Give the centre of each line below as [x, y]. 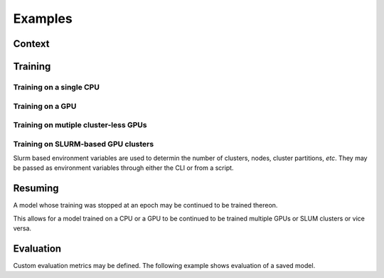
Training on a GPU [45, 106]
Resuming [36, 188]
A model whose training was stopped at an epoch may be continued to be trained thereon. [145, 205]
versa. [22, 228]
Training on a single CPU [56, 87]
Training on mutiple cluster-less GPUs [80, 125]
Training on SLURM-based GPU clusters [84, 144]
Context [31, 44]
